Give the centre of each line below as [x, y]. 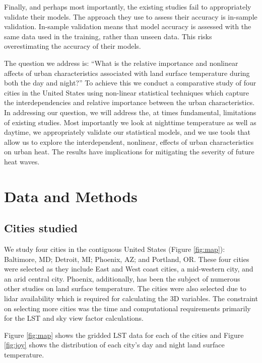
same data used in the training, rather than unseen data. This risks [108, 36]
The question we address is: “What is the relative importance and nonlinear [121, 63]
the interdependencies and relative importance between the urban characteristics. [129, 102]
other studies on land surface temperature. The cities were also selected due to [125, 288]
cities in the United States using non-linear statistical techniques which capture [126, 92]
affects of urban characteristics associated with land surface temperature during [127, 73]
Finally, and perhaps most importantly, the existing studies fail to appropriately [128, 7]
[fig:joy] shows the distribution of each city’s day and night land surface [114, 345]
